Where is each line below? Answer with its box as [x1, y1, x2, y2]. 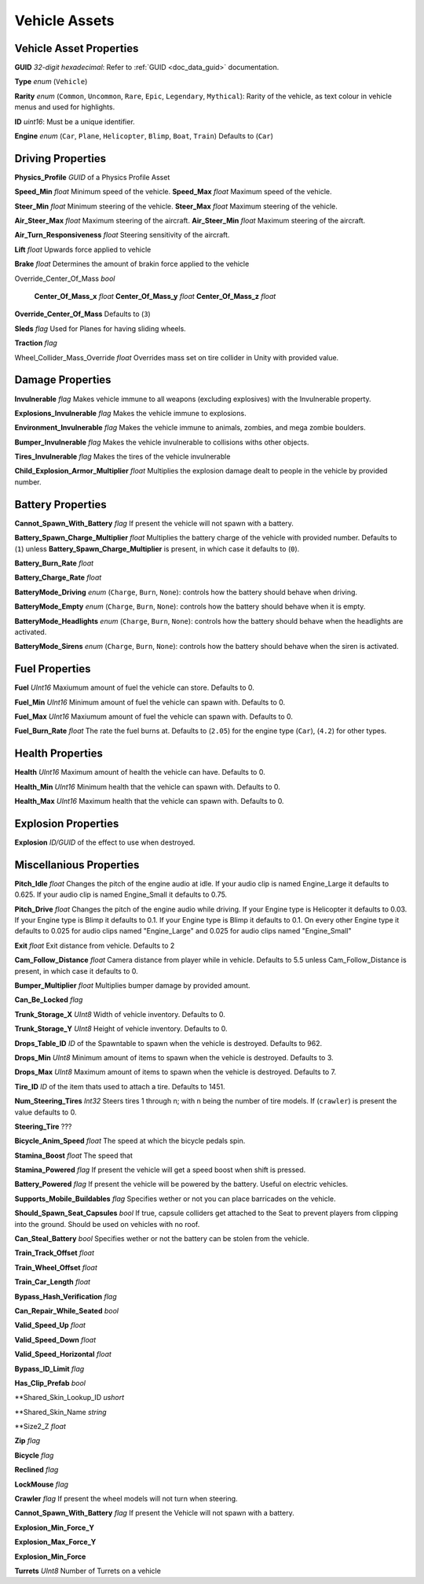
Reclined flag [14, 1465, 59, 1475]
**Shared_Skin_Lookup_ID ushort [14, 1393, 125, 1402]
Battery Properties [14, 498, 107, 511]
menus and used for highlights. [14, 102, 115, 112]
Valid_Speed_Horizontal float [14, 1350, 111, 1359]
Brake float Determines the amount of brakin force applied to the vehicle [14, 260, 250, 269]
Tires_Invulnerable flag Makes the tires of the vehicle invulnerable [14, 452, 231, 462]
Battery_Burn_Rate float [14, 558, 94, 568]
